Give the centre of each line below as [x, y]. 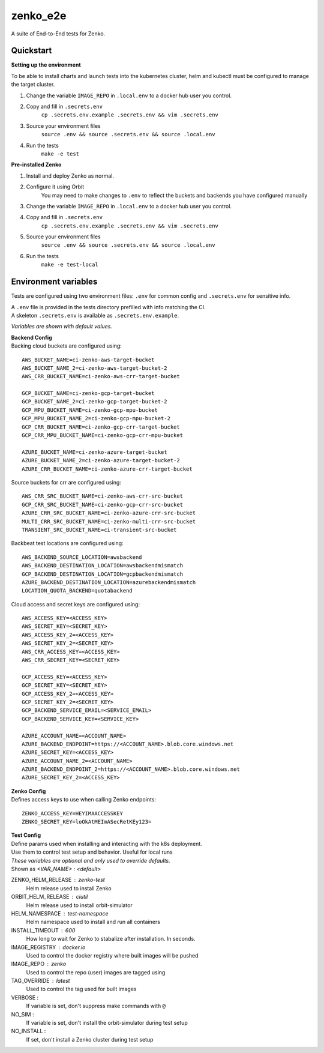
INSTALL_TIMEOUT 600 [43, 930]
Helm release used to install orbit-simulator [79, 905]
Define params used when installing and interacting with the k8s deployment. [106, 843]
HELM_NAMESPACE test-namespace [60, 913]
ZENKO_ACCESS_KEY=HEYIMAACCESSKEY [72, 813]
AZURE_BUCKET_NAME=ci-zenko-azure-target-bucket [94, 452]
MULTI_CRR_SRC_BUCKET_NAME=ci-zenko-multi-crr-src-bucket [109, 521]
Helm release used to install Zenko [69, 888]
